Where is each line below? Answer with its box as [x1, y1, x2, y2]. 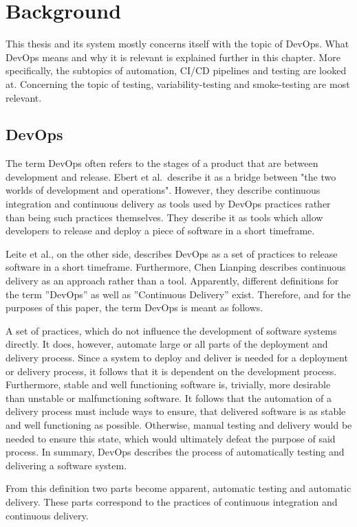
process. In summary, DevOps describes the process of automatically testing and [6, 445, 345, 459]
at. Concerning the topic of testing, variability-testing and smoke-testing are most [6, 76, 350, 91]
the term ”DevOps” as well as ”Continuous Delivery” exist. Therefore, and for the [6, 287, 351, 301]
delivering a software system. [6, 458, 127, 472]
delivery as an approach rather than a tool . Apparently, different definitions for [6, 273, 339, 288]
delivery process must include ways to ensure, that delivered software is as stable [6, 404, 346, 418]
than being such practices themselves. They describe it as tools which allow [6, 210, 323, 224]
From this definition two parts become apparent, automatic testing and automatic [6, 481, 351, 495]
